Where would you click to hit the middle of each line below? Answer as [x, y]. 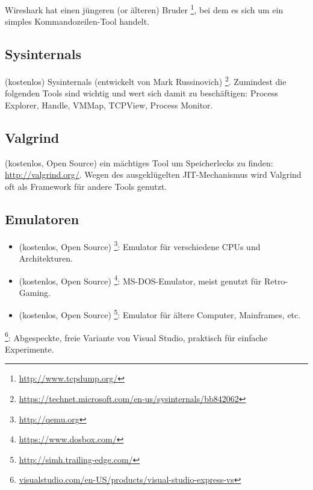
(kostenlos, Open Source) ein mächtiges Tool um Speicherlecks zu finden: [139, 162]
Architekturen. [46, 258]
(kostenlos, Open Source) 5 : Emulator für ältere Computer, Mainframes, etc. [160, 314]
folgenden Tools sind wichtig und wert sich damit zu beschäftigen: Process [141, 93]
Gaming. [35, 292]
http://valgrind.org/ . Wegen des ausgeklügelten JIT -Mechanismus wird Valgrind [153, 174]
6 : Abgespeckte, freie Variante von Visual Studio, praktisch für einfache [136, 336]
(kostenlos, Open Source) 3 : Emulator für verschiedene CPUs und [140, 245]
